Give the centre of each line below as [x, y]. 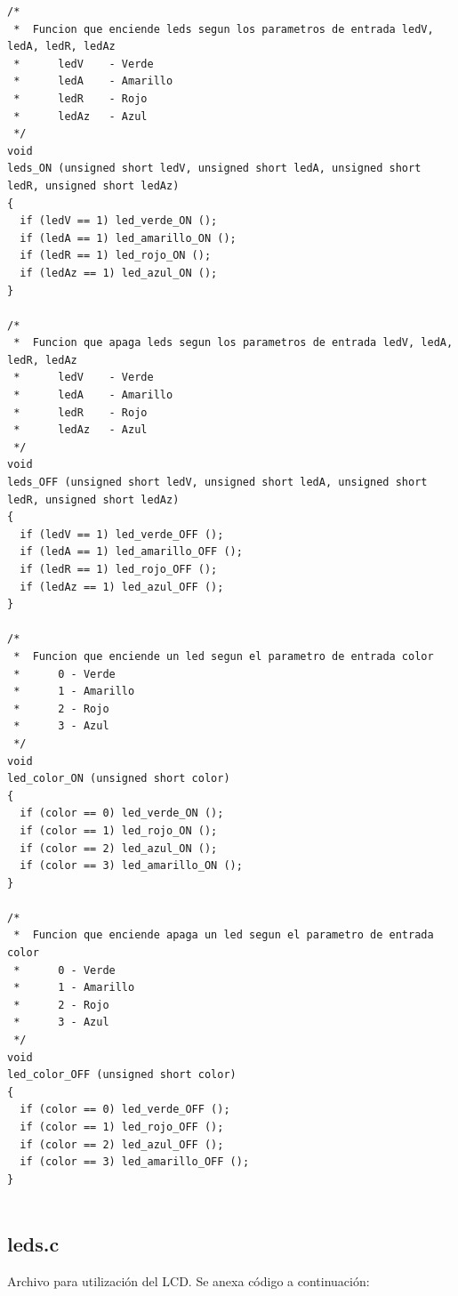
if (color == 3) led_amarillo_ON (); [131, 866]
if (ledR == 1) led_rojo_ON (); [116, 256]
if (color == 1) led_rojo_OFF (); [122, 1127]
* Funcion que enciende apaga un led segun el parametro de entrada [224, 935]
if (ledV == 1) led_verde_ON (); [119, 221]
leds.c [33, 1244]
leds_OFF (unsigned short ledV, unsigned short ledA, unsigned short [217, 483]
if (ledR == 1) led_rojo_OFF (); [119, 569]
